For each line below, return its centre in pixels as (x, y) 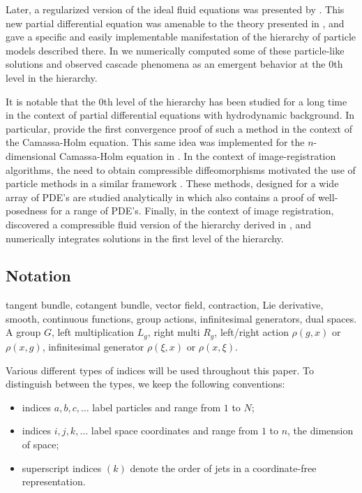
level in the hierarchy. (52, 77)
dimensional (31, 155)
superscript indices (62, 468)
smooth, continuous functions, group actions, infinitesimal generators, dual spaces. (181, 318)
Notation (38, 275)
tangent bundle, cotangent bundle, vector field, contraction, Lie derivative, (165, 305)
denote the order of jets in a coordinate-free (223, 468)
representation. (54, 481)
